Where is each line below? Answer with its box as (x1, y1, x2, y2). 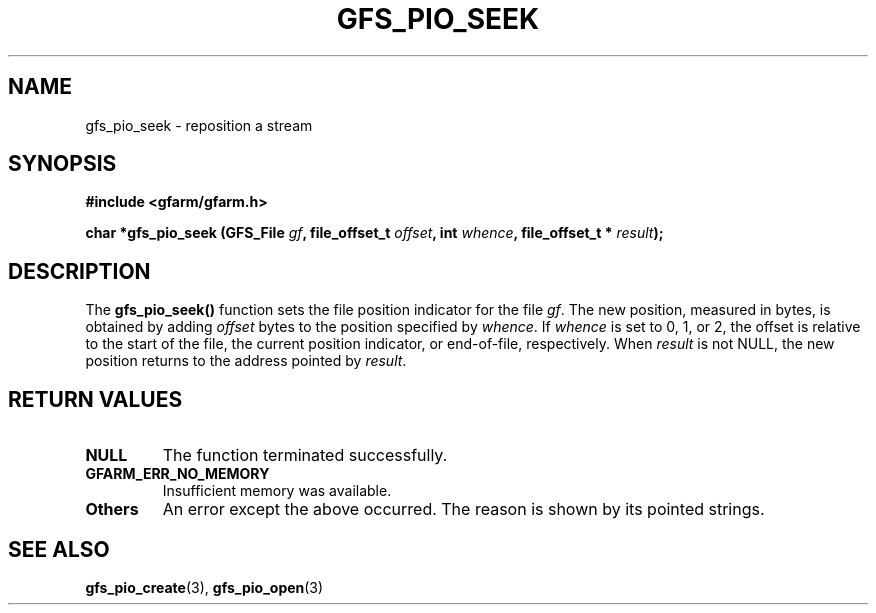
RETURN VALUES (8, 386, 183, 412)
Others (85, 499, 139, 520)
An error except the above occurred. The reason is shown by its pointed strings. (162, 499, 765, 520)
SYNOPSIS (8, 151, 117, 177)
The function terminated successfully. (162, 445, 448, 466)
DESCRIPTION (8, 258, 151, 284)
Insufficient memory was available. (162, 482, 392, 500)
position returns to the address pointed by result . (85, 352, 407, 370)
